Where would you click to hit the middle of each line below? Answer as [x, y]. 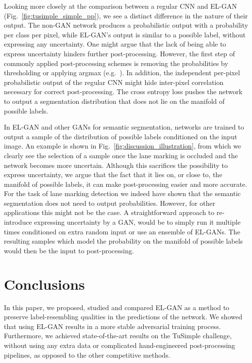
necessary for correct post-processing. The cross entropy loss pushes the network [123, 91]
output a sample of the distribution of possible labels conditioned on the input [121, 136]
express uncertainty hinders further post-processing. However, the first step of [119, 53]
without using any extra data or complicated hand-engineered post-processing [120, 345]
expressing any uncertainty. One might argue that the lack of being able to [115, 44]
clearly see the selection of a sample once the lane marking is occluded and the [121, 155]
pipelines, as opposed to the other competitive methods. [87, 355]
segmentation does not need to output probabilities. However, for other [110, 203]
